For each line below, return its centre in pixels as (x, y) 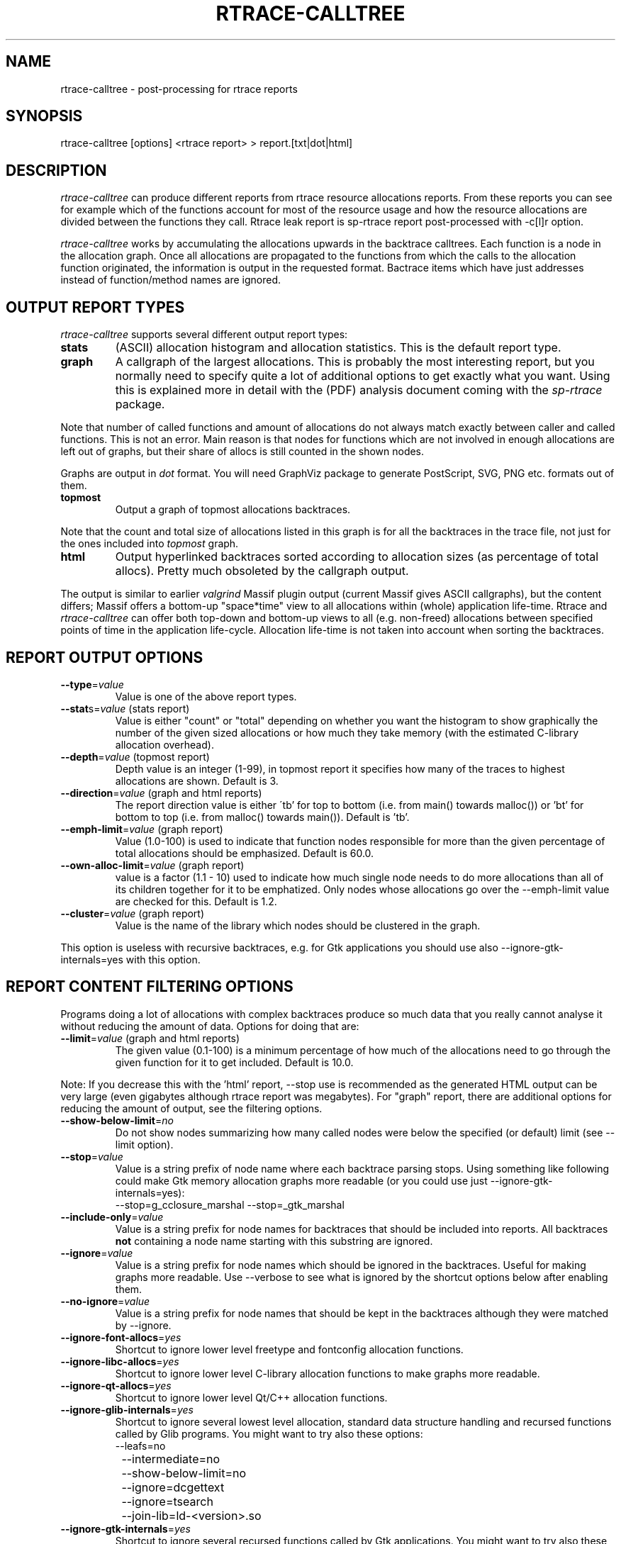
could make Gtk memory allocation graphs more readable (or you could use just (301, 1180)
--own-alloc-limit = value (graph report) (152, 865)
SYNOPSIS (44, 116)
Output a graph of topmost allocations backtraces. (233, 510)
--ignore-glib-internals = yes (127, 1409)
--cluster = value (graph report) (133, 913)
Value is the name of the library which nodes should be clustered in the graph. (298, 925)
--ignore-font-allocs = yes (121, 1337)
